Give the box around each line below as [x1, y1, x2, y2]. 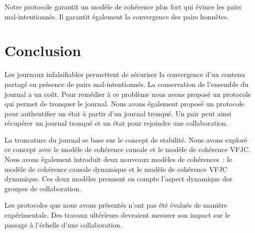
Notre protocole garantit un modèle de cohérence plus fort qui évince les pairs [4, 1, 242, 11]
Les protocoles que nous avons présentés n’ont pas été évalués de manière [4, 200, 228, 210]
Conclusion [4, 40, 82, 61]
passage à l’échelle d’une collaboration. [4, 219, 122, 230]
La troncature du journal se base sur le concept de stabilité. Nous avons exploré [4, 134, 248, 145]
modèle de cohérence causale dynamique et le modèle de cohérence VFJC [4, 163, 228, 174]
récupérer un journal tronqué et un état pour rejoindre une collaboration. [4, 118, 228, 128]
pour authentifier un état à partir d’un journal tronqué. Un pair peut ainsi [4, 108, 232, 118]
